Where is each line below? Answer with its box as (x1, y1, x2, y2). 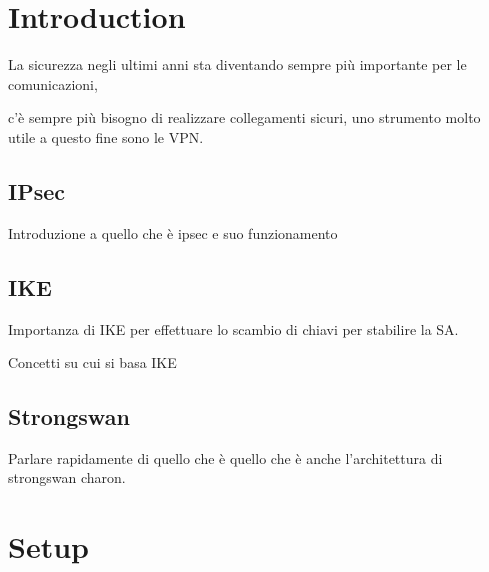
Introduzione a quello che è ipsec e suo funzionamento (8, 222, 338, 243)
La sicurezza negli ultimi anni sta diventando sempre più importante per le (8, 54, 467, 75)
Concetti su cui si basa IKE (8, 352, 177, 373)
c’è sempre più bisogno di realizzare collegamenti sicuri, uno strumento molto (8, 107, 481, 128)
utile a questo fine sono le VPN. (8, 126, 204, 147)
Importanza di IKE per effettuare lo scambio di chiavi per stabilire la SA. (8, 318, 459, 339)
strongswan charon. (8, 467, 126, 488)
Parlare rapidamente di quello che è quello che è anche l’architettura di (8, 447, 443, 468)
